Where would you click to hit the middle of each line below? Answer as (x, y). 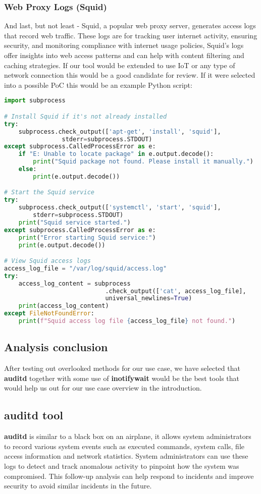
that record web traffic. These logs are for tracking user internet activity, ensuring (131, 35)
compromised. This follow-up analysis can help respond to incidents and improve (129, 476)
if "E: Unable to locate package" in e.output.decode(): (116, 154)
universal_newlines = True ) (149, 298)
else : (28, 169)
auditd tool (34, 415)
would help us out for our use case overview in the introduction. (103, 388)
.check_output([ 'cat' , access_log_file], (176, 291)
